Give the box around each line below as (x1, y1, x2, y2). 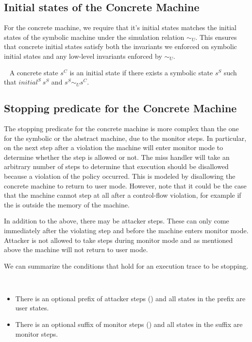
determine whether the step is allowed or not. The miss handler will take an (4, 152, 230, 162)
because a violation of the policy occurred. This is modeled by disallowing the (4, 171, 235, 181)
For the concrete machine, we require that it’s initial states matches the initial (4, 22, 236, 33)
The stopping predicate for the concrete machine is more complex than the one (4, 123, 239, 133)
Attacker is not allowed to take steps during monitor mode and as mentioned (4, 235, 233, 245)
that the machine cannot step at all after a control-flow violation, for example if (4, 190, 241, 200)
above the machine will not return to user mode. (4, 244, 148, 255)
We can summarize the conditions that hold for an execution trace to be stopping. (4, 260, 249, 271)
